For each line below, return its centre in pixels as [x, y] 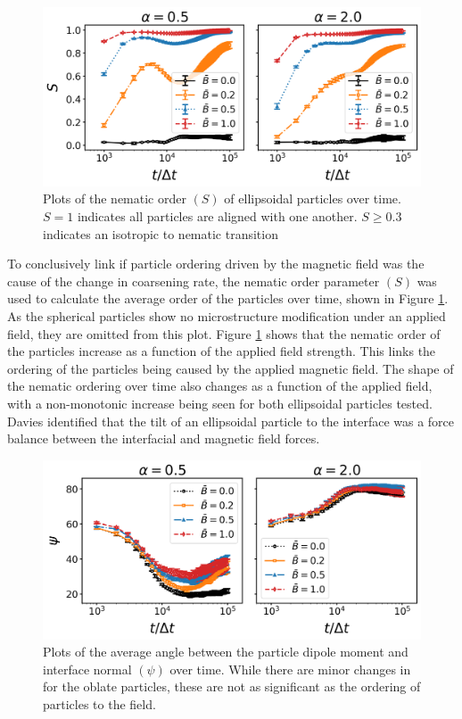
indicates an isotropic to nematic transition [161, 233]
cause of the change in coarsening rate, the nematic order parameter [194, 281]
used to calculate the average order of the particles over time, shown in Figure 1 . [228, 298]
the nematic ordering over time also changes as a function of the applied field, [220, 386]
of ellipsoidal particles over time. [313, 198]
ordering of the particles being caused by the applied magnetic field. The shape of [231, 368]
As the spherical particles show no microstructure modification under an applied [227, 315]
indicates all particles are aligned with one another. [217, 216]
